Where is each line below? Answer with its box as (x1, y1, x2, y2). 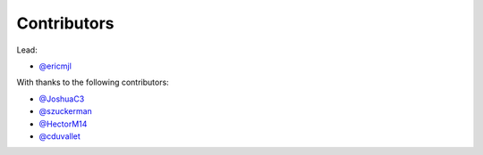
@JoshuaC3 (38, 94, 85, 104)
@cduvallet (38, 130, 80, 142)
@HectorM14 (38, 118, 88, 129)
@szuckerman (38, 106, 93, 117)
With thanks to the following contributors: (16, 77, 169, 88)
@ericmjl (38, 61, 72, 71)
